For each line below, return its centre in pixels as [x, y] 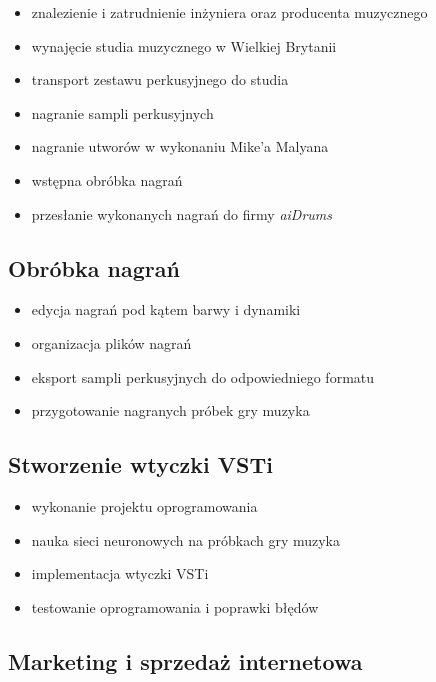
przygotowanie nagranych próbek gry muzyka [170, 410]
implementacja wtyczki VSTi [120, 573]
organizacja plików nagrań [111, 342]
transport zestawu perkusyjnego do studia [160, 79]
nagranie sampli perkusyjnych [122, 112]
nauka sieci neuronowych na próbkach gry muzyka [186, 539]
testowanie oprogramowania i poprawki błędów [175, 606]
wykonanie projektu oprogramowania [144, 505]
